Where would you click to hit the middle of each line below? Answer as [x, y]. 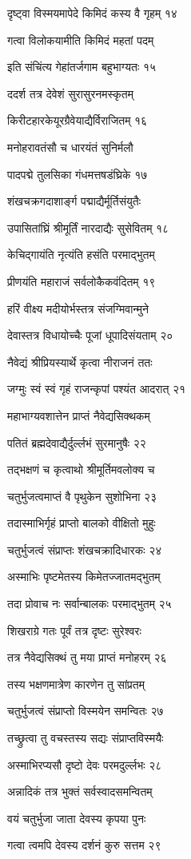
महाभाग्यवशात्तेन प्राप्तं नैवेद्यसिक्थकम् [79, 415]
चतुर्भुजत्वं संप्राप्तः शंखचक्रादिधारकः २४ [85, 549]
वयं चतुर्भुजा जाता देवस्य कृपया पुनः [77, 818]
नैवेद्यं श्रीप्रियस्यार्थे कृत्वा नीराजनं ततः [80, 362]
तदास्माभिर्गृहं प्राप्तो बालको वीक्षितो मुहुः [82, 523]
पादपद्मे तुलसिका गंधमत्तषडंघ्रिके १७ [78, 174]
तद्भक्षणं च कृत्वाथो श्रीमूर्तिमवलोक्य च [81, 469]
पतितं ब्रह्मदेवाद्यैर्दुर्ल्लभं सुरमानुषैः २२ [77, 442]
